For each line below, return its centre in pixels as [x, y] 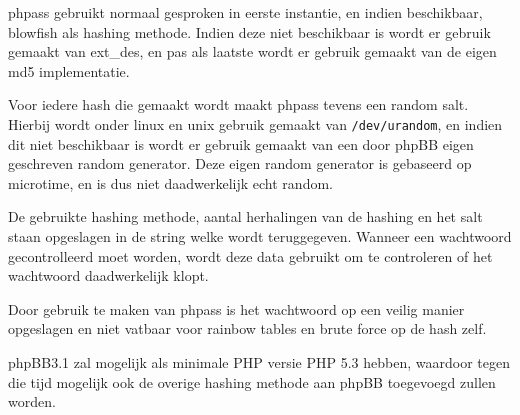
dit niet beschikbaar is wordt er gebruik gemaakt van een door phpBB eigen [241, 143]
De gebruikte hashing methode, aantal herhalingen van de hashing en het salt [245, 216]
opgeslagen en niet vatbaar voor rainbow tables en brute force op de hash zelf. [247, 328]
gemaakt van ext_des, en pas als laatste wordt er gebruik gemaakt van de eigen [252, 51]
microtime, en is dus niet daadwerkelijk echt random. [170, 182]
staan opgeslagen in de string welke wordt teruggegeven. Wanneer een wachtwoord [260, 236]
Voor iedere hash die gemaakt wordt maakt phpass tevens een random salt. [238, 104]
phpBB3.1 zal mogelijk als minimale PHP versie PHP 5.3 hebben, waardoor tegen [259, 361]
